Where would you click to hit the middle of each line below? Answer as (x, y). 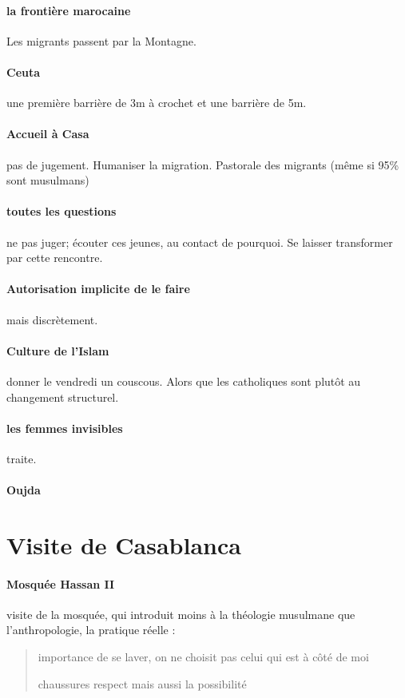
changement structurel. (63, 397)
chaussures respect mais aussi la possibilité (142, 683)
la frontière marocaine (69, 10)
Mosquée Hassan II (61, 583)
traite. (22, 458)
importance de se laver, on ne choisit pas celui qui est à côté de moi (203, 657)
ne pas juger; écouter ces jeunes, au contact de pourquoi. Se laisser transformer (200, 242)
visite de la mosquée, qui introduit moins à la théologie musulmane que (181, 614)
